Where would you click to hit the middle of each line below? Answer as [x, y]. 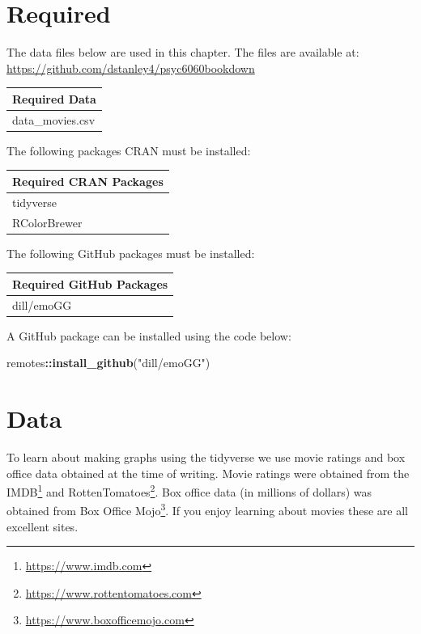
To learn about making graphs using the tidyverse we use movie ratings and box [206, 456]
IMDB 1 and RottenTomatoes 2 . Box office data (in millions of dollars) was [189, 490]
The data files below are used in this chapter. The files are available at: [183, 52]
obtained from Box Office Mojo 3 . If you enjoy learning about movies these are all [207, 509]
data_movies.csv [54, 119]
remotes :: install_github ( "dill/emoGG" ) [108, 363]
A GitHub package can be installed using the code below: [149, 335]
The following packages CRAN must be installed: [129, 150]
